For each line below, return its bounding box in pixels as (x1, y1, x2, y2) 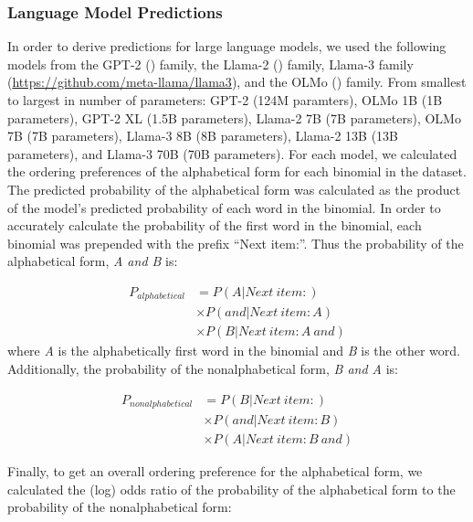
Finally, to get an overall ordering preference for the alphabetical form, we (7, 462, 423, 481)
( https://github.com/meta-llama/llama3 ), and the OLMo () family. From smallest (7, 72, 467, 91)
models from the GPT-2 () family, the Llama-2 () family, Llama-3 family (7, 54, 414, 73)
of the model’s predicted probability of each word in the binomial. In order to (7, 197, 441, 217)
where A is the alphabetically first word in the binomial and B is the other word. (7, 341, 460, 360)
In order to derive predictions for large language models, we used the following (7, 37, 447, 56)
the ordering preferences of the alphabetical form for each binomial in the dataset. (7, 162, 467, 181)
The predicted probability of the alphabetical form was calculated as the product (7, 179, 461, 198)
